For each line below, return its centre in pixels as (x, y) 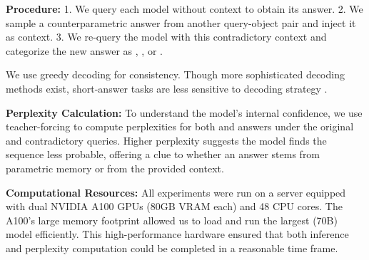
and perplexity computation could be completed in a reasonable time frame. (172, 248)
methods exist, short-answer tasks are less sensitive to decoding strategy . (167, 88)
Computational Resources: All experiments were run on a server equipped (176, 192)
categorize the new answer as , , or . (84, 50)
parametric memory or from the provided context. (115, 168)
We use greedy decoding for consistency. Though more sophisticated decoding (175, 74)
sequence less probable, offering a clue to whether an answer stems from (163, 154)
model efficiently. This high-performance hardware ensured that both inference (177, 234)
